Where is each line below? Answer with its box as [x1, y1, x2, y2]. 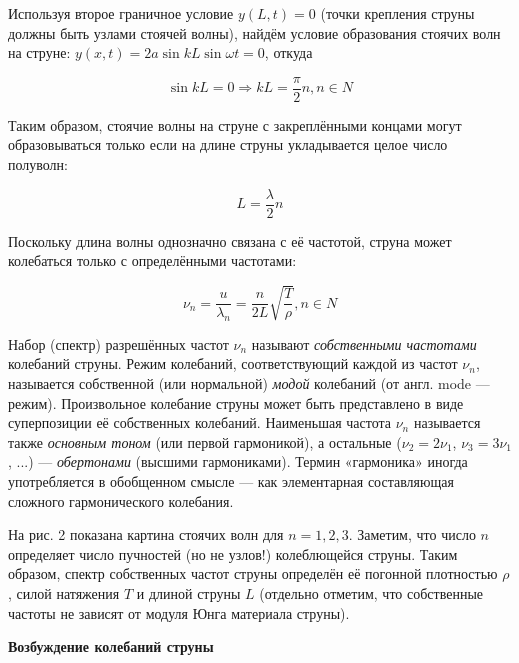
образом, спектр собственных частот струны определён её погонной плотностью [8, 563, 498, 584]
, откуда [264, 42, 313, 63]
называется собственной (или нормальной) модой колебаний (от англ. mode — [8, 373, 490, 394]
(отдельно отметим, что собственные [259, 583, 483, 604]
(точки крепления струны [320, 3, 475, 23]
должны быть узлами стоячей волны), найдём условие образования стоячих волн [8, 22, 501, 43]
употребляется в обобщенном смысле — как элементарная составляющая [8, 471, 454, 492]
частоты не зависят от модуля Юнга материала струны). [8, 602, 350, 623]
